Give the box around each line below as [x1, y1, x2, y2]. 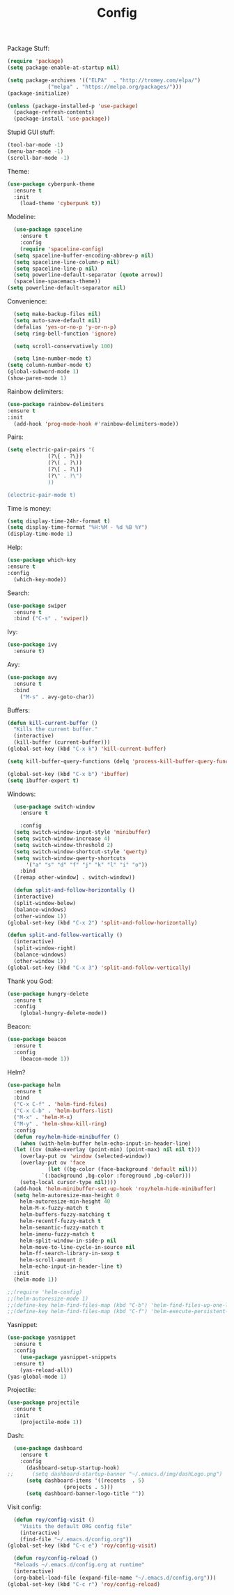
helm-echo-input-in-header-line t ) [19, 1263, 123, 1271]
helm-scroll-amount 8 [19, 1257, 82, 1264]
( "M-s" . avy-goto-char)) [19, 693, 95, 701]
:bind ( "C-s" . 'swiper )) [13, 615, 89, 622]
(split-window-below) [13, 899, 77, 906]
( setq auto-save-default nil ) [13, 317, 101, 324]
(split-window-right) [13, 945, 77, 952]
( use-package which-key [7, 557, 77, 564]
